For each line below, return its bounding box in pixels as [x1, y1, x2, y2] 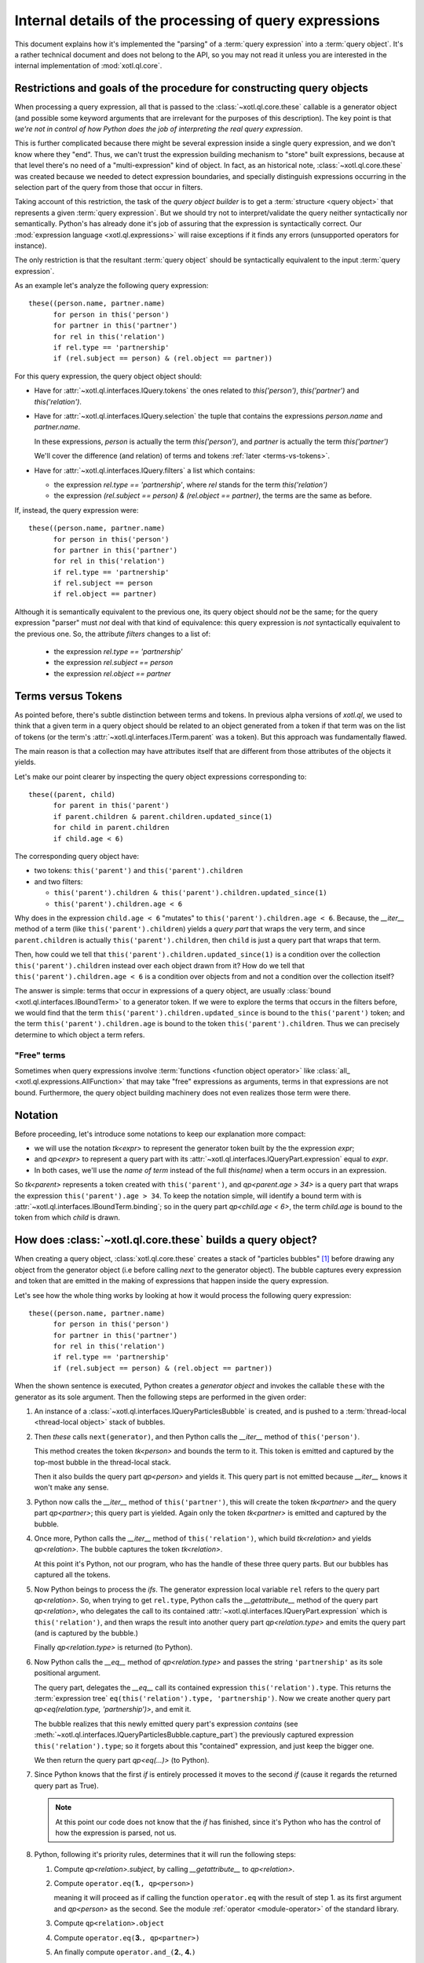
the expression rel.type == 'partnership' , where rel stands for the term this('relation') [53, 480, 328, 489]
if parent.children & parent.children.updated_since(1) [53, 812, 273, 821]
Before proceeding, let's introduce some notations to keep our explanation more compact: [14, 1129, 306, 1139]
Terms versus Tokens [14, 689, 122, 703]
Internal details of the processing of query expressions [14, 12, 381, 29]
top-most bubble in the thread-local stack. [34, 1457, 172, 1467]
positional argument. [34, 1669, 101, 1678]
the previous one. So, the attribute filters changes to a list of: [14, 629, 211, 638]
